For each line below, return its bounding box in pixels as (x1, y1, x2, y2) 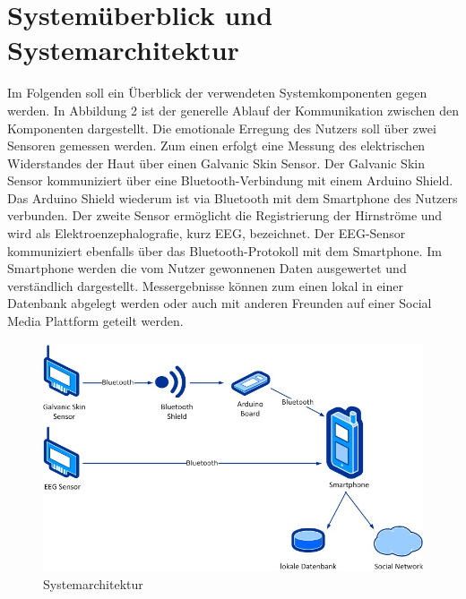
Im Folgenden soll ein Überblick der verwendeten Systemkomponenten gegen (7, 83, 427, 102)
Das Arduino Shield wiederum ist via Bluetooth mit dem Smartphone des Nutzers (7, 188, 458, 207)
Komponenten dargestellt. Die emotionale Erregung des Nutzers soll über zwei (7, 118, 436, 137)
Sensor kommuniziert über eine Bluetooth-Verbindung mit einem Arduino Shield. (7, 171, 453, 190)
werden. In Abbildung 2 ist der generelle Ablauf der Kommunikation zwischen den (7, 100, 459, 119)
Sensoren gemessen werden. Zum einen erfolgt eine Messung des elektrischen (7, 136, 426, 155)
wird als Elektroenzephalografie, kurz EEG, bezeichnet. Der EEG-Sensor (7, 224, 406, 243)
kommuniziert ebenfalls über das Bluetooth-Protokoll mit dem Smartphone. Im (7, 241, 442, 260)
